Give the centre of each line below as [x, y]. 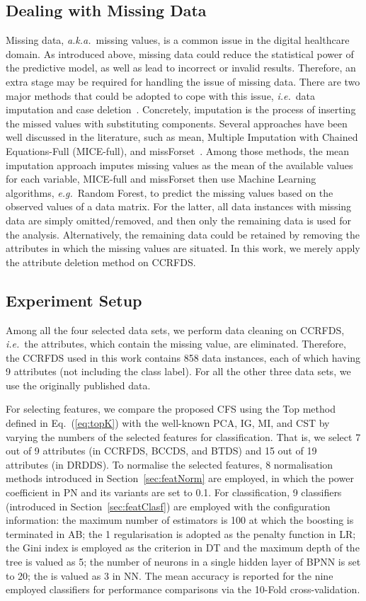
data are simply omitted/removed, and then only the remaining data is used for [179, 220]
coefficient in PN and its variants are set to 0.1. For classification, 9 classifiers [174, 492]
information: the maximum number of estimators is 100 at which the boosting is [180, 520]
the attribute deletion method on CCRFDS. [101, 262]
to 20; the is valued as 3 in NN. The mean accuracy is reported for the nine [170, 575]
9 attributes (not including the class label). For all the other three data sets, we [178, 371]
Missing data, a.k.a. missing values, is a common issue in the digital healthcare [178, 40]
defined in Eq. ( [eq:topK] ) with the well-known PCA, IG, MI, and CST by [168, 423]
